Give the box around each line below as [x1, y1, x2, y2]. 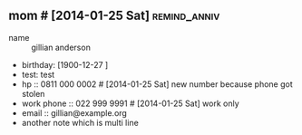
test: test [21, 69, 55, 80]
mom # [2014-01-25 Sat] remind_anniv [8, 8, 220, 24]
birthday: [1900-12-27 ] [21, 59, 109, 70]
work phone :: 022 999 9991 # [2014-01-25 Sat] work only [21, 98, 239, 109]
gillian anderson [31, 42, 92, 53]
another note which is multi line [21, 117, 140, 128]
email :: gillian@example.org [21, 107, 128, 118]
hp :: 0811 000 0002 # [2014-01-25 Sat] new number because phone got [21, 78, 294, 90]
